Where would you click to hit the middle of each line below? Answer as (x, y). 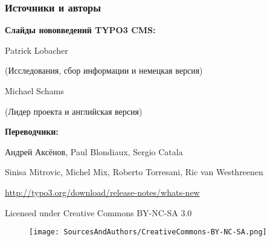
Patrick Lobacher (37, 50)
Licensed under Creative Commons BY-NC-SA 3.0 (98, 212)
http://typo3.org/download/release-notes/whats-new (102, 192)
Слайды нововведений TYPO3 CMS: (80, 30)
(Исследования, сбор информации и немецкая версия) (104, 70)
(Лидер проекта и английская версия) (74, 111)
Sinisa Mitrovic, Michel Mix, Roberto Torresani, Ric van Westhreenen (134, 172)
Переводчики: (32, 131)
